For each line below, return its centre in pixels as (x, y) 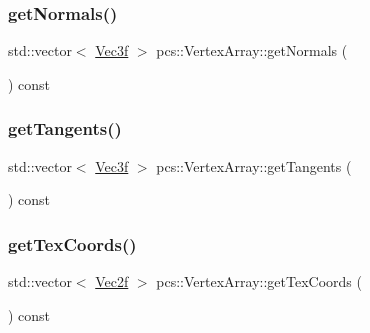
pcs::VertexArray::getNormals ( (252, 50)
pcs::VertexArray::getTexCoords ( (259, 281)
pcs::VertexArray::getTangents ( (254, 165)
